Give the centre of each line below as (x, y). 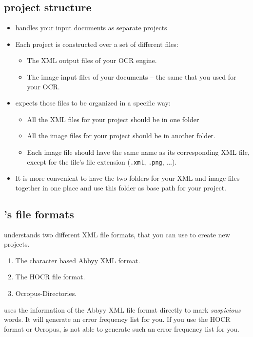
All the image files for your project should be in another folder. (121, 136)
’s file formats (39, 214)
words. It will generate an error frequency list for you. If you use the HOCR (117, 319)
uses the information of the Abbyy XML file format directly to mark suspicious (122, 309)
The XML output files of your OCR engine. (92, 60)
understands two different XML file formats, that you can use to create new (117, 234)
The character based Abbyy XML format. (78, 260)
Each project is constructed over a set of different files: (97, 44)
